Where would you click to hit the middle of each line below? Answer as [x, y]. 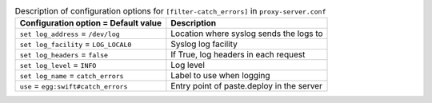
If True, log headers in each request [238, 54]
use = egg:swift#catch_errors [74, 86]
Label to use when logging [221, 76]
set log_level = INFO [58, 65]
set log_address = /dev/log [70, 34]
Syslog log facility [204, 44]
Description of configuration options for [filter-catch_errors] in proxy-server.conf [170, 11]
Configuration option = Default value [91, 23]
